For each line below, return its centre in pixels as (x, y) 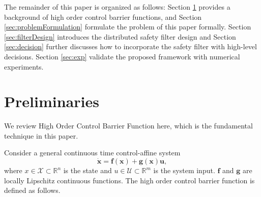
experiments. (24, 66)
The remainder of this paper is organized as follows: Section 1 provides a (117, 7)
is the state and (88, 170)
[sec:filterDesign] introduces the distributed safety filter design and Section (120, 36)
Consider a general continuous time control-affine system (92, 153)
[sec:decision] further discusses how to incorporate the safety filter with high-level (130, 46)
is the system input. (184, 170)
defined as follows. (32, 190)
